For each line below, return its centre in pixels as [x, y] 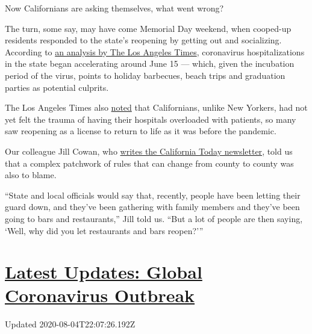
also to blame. [31, 175]
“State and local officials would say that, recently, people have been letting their [153, 195]
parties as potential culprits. [57, 87]
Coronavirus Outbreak [100, 295]
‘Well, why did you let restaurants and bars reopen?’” [104, 230]
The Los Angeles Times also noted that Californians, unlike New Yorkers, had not [156, 107]
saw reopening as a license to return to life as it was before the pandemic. [141, 131]
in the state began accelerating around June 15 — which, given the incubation [150, 63]
